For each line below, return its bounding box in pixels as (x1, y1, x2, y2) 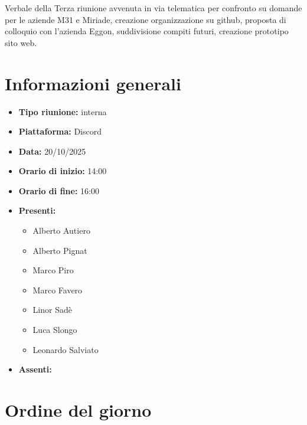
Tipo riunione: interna (18, 105, 107, 117)
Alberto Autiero (32, 224, 90, 237)
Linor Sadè (32, 303, 72, 316)
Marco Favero (32, 283, 83, 296)
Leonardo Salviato (32, 343, 99, 355)
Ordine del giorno (5, 398, 152, 421)
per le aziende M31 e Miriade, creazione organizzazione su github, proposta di (5, 13, 286, 25)
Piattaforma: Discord (18, 125, 102, 138)
